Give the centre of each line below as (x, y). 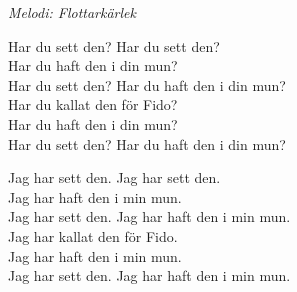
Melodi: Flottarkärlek (72, 12)
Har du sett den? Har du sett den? (114, 45)
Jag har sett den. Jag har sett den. (114, 177)
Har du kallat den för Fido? (93, 104)
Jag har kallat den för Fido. (93, 235)
